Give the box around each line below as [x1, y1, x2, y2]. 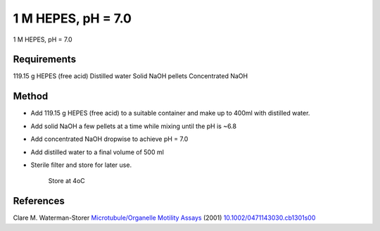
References [13, 195, 65, 207]
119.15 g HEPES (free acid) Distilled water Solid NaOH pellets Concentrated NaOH [13, 72, 248, 80]
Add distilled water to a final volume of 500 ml [30, 148, 165, 156]
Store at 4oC [48, 177, 86, 185]
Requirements [13, 54, 77, 65]
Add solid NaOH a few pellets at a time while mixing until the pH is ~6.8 [30, 122, 237, 130]
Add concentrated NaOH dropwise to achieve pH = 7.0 [30, 135, 189, 144]
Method [13, 90, 49, 102]
